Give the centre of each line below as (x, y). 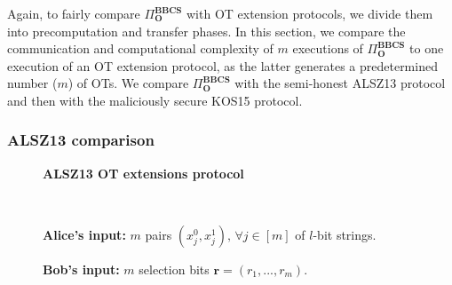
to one (427, 48)
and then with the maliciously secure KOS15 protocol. (155, 100)
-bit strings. (345, 234)
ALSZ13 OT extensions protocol (143, 173)
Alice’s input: (84, 234)
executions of (328, 48)
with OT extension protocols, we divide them (310, 13)
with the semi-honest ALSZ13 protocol (340, 83)
